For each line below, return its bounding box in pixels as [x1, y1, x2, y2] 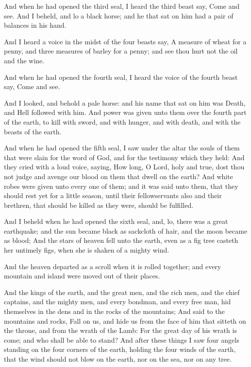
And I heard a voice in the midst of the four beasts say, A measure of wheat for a [4, 36, 247, 46]
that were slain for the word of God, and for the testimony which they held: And [4, 152, 245, 162]
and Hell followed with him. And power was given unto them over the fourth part [4, 107, 247, 117]
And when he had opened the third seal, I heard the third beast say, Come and [4, 1, 240, 11]
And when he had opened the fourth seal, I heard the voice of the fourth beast [4, 72, 238, 82]
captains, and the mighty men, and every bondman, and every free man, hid [4, 296, 231, 307]
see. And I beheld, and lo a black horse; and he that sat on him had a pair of [4, 10, 234, 20]
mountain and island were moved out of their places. [4, 271, 160, 281]
